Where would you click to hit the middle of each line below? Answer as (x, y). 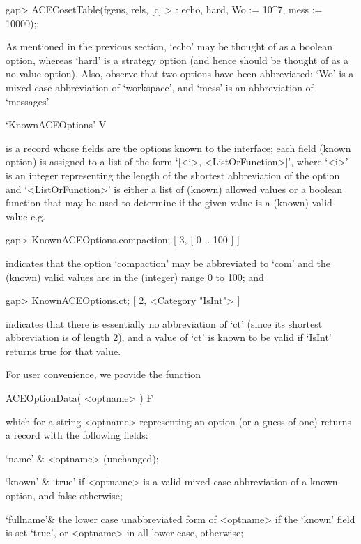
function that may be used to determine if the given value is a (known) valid (169, 203)
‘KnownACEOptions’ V (56, 124)
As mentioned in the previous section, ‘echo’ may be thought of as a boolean (169, 46)
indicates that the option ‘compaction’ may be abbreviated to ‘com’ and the (168, 263)
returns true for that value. (63, 350)
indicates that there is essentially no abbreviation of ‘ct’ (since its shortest (164, 323)
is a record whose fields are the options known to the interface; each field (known (178, 148)
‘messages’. (28, 101)
